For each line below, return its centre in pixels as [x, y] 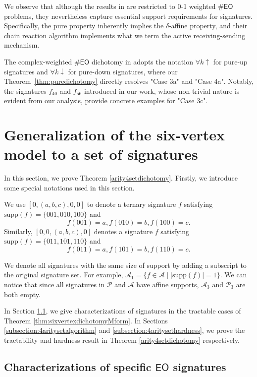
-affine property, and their [208, 26]
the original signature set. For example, [64, 275]
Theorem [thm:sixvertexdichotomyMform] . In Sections [86, 320]
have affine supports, [168, 284]
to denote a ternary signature [131, 204]
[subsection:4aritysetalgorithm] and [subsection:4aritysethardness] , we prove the [125, 330]
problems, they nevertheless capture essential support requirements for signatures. [128, 16]
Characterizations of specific [78, 366]
